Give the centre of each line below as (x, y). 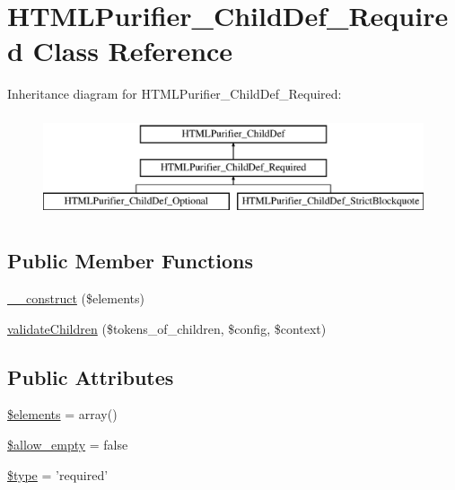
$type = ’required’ (58, 474)
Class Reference (133, 51)
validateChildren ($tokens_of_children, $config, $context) (167, 328)
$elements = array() (62, 414)
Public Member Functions (130, 261)
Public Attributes (91, 376)
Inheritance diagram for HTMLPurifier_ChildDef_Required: (175, 94)
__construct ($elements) (76, 298)
